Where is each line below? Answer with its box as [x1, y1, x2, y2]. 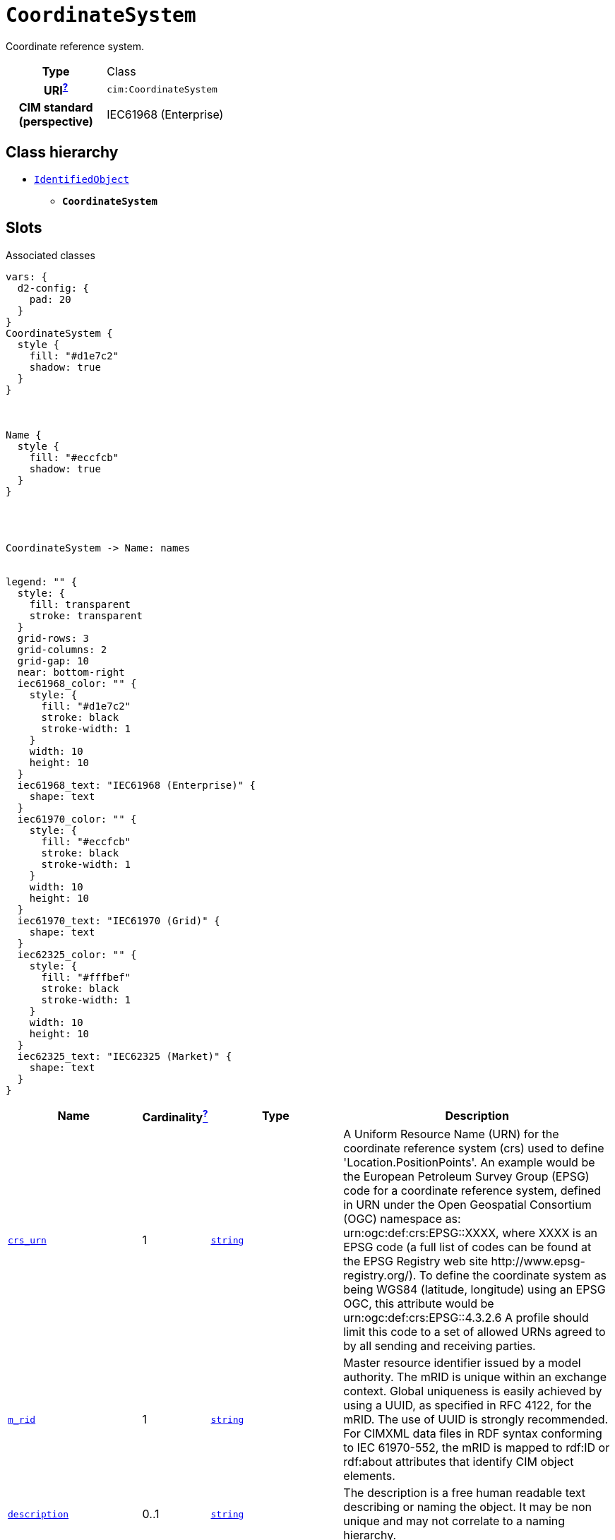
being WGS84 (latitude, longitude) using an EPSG [343, 1282, 606, 1297]
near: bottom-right [17, 666, 125, 678]
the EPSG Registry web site [343, 1254, 489, 1269]
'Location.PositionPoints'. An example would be [343, 1155, 595, 1170]
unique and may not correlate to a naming [343, 1514, 566, 1529]
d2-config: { [17, 282, 90, 294]
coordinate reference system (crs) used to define [343, 1141, 604, 1156]
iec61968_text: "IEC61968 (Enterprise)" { [17, 779, 256, 791]
